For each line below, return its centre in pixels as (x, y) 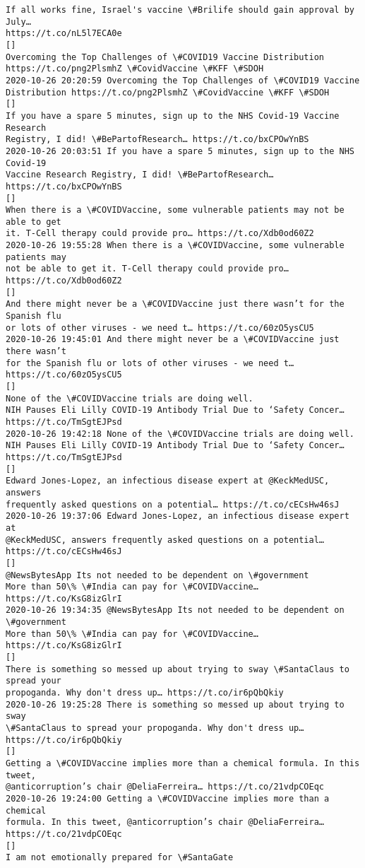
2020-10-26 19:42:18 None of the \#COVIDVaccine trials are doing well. (180, 434)
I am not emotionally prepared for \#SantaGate (120, 858)
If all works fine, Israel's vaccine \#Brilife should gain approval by (180, 10)
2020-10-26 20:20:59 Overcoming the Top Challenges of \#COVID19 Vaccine (183, 80)
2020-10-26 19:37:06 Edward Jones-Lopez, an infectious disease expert (178, 516)
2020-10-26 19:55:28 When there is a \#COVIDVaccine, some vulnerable (175, 246)
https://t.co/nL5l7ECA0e (64, 34)
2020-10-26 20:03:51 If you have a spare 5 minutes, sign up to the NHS (180, 151)
